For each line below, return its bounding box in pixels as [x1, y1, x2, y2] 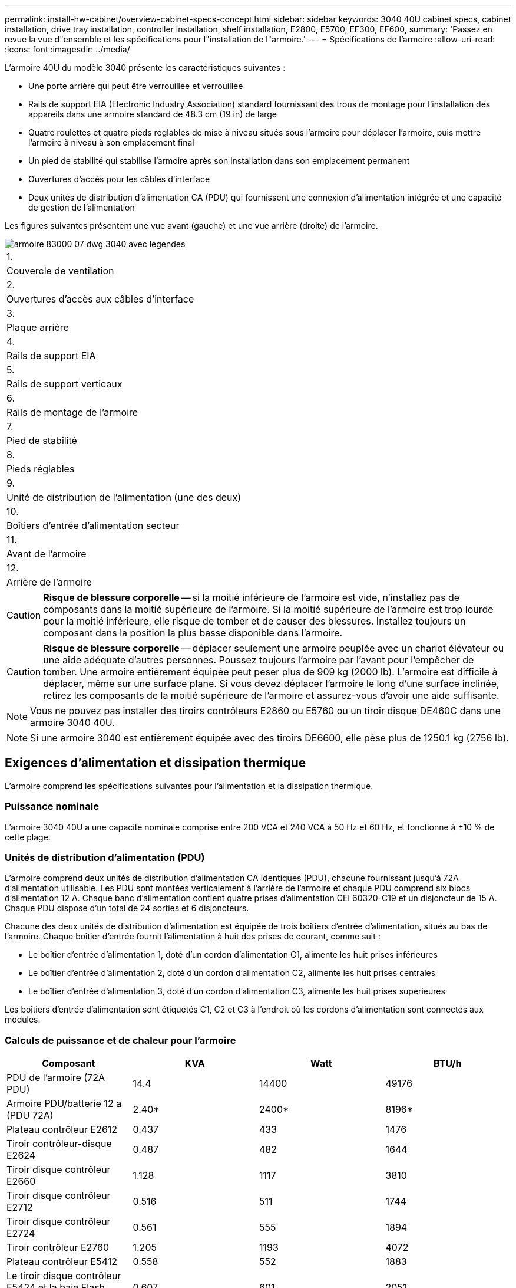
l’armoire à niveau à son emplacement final [28, 137, 194, 147]
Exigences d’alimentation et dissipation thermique [5, 755, 306, 771]
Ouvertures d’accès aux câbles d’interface [6, 293, 194, 305]
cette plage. [5, 832, 51, 842]
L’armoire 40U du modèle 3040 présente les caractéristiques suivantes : [5, 63, 286, 73]
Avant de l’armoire [6, 548, 87, 560]
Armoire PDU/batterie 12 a [6, 1098, 122, 1110]
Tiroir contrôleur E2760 [6, 1241, 110, 1254]
